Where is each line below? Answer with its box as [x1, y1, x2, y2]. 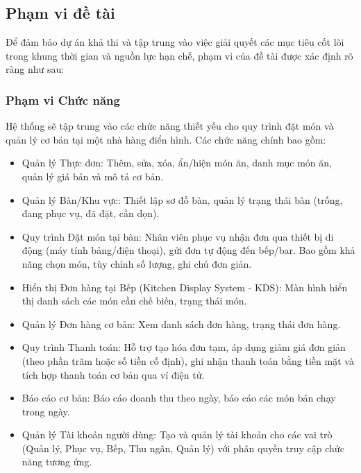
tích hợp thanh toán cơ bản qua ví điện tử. [22, 367, 205, 381]
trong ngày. [22, 404, 70, 418]
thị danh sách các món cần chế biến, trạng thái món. [22, 293, 247, 308]
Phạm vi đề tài [6, 2, 115, 24]
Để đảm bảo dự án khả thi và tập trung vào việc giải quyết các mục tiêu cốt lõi [6, 35, 344, 49]
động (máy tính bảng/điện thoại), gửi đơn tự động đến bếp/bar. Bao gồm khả [22, 243, 355, 257]
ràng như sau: [6, 62, 65, 76]
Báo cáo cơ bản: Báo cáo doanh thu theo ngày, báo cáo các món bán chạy [22, 390, 336, 405]
